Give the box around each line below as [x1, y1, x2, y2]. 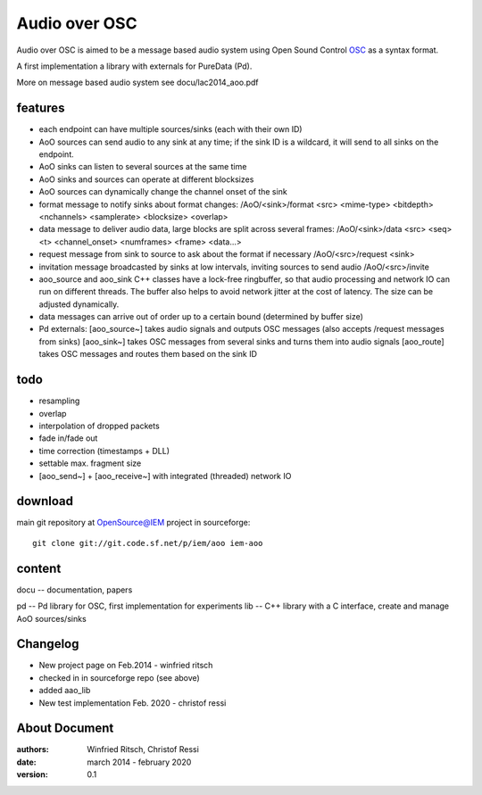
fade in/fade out [38, 433, 98, 443]
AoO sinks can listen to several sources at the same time [38, 161, 247, 172]
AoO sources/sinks [16, 613, 87, 624]
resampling [38, 395, 80, 406]
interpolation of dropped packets [38, 420, 160, 431]
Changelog [16, 636, 79, 651]
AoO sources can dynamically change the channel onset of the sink [38, 186, 287, 197]
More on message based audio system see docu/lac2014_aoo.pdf [16, 77, 259, 88]
